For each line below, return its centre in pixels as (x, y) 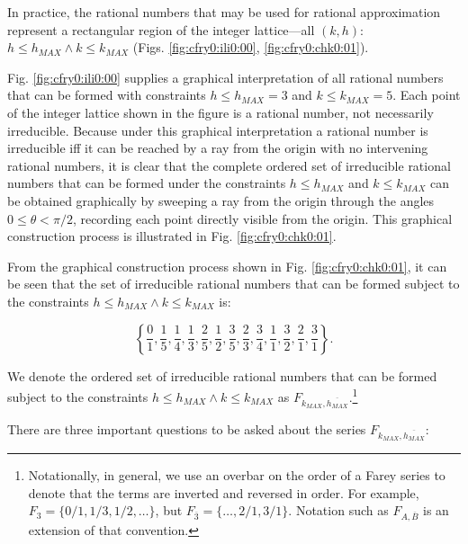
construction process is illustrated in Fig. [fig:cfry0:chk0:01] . (172, 236)
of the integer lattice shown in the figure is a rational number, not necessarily (220, 112)
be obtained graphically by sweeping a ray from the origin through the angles (221, 200)
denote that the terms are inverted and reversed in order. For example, (224, 492)
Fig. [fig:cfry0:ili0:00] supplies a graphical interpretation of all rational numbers (225, 77)
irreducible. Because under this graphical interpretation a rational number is (218, 130)
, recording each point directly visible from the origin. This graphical (262, 218)
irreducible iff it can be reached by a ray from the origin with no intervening (218, 148)
